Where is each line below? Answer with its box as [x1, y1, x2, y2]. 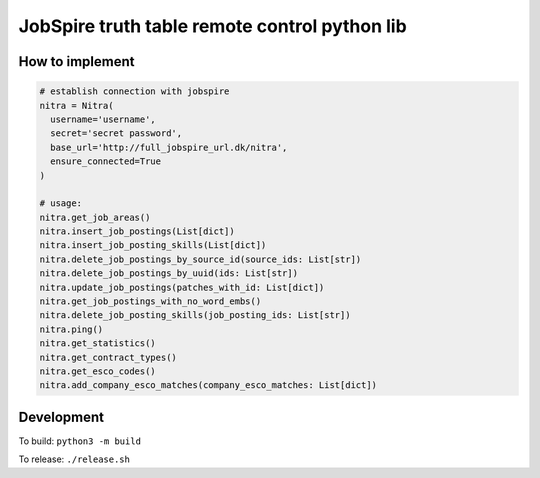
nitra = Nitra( [39, 100, 114, 111]
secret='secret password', [50, 128, 183, 139]
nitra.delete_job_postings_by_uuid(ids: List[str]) [39, 268, 299, 279]
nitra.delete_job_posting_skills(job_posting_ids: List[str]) [39, 310, 351, 321]
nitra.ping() [39, 323, 104, 335]
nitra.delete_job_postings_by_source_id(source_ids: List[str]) [39, 253, 362, 265]
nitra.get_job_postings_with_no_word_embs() [39, 296, 262, 307]
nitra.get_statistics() [39, 338, 157, 349]
